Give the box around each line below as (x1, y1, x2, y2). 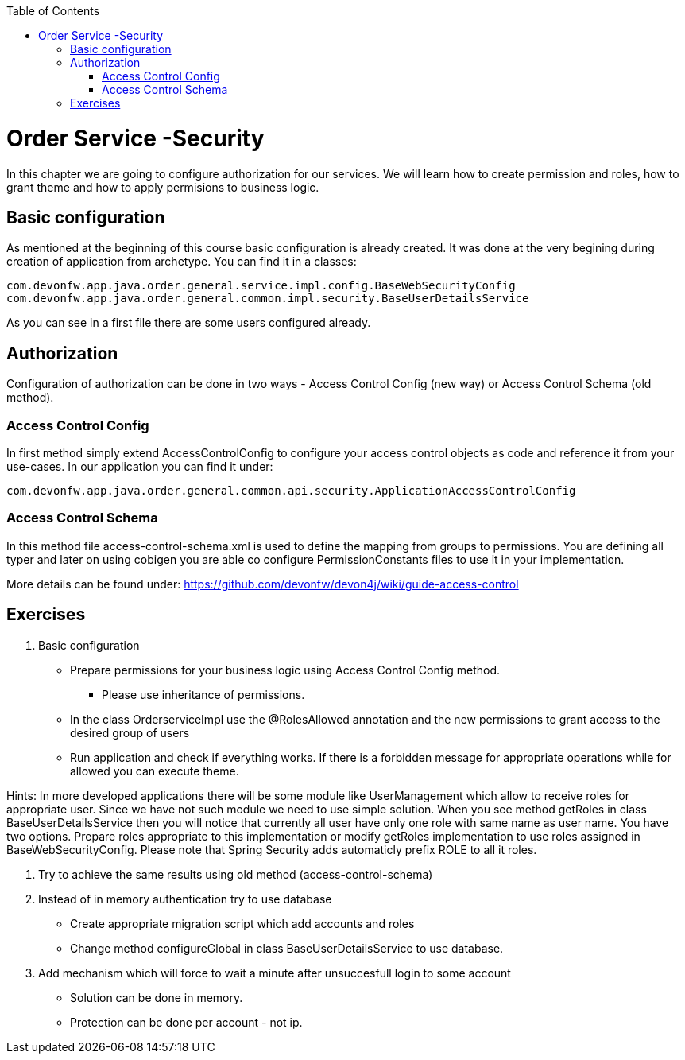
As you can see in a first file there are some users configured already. (6, 316, 371, 330)
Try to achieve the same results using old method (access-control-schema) (38, 867, 433, 881)
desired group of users (70, 725, 190, 740)
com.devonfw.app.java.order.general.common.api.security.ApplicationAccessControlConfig (6, 483, 576, 497)
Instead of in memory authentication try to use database (38, 891, 332, 906)
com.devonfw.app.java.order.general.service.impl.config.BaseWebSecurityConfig (6, 279, 516, 293)
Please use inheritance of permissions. (102, 687, 305, 701)
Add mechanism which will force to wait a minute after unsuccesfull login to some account (38, 965, 511, 980)
